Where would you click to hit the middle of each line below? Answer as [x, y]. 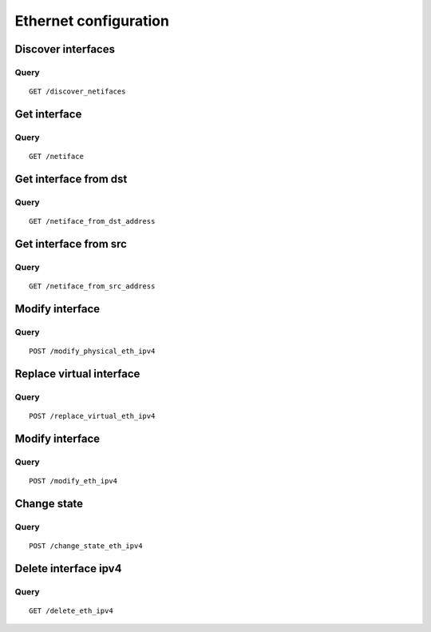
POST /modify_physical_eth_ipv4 [92, 351]
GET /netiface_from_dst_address [92, 221]
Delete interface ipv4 [68, 568]
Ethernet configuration [92, 21]
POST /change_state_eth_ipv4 [86, 546]
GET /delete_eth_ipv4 [71, 610]
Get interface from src [71, 244]
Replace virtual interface [77, 374]
